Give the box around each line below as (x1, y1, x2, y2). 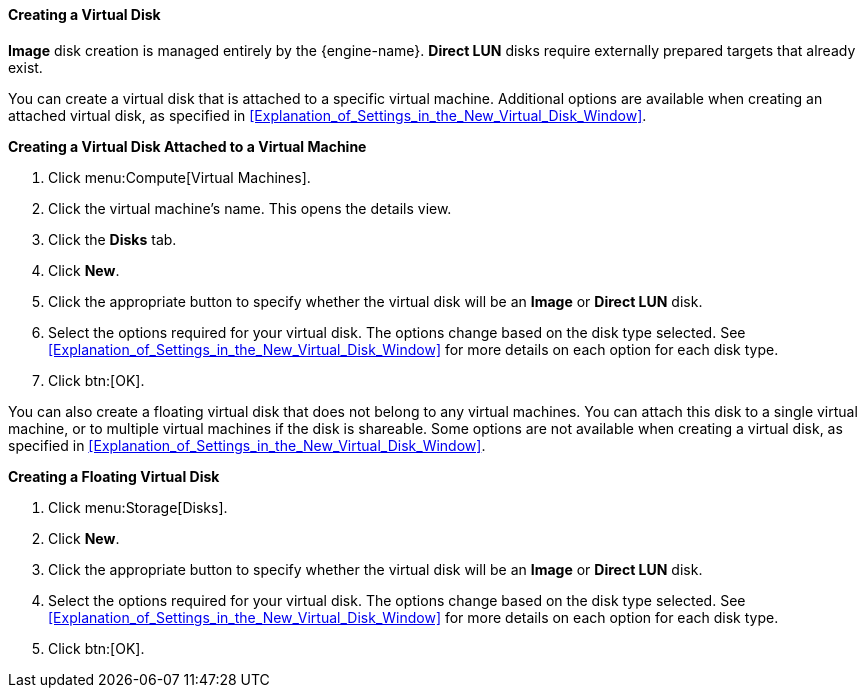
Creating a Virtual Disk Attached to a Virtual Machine (8, 137, 367, 155)
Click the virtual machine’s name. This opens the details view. (48, 199, 452, 217)
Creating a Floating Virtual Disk (8, 467, 220, 485)
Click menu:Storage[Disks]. (48, 498, 228, 516)
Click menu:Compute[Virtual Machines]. (48, 168, 311, 186)
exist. (8, 58, 43, 76)
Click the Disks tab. (48, 230, 177, 248)
